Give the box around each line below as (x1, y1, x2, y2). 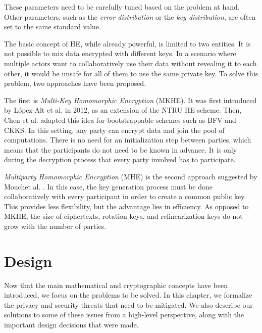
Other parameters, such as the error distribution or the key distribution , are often (4, 11, 256, 22)
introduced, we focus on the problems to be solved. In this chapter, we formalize (4, 290, 252, 300)
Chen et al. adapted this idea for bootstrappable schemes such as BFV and (4, 114, 236, 125)
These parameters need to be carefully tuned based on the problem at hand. (4, 2, 240, 12)
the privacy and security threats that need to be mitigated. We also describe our (4, 299, 253, 310)
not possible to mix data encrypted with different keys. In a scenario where (4, 48, 236, 59)
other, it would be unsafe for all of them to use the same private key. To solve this (4, 68, 258, 78)
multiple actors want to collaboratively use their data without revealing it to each (4, 58, 257, 68)
